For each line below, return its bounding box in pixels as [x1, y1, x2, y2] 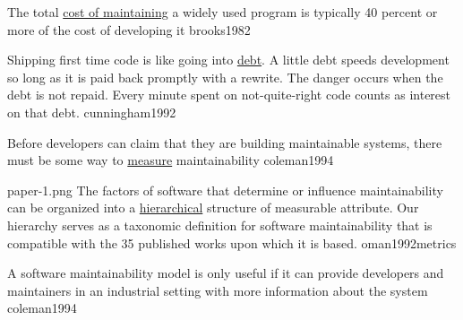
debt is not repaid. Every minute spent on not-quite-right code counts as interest [7, 85, 451, 104]
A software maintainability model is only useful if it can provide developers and [7, 264, 444, 282]
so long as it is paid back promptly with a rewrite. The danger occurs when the [7, 67, 443, 86]
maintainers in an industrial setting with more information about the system [7, 281, 428, 299]
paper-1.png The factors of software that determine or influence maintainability [7, 180, 443, 199]
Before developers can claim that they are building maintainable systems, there [7, 133, 442, 151]
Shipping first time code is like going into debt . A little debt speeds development [7, 50, 450, 69]
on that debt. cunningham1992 [7, 102, 176, 121]
